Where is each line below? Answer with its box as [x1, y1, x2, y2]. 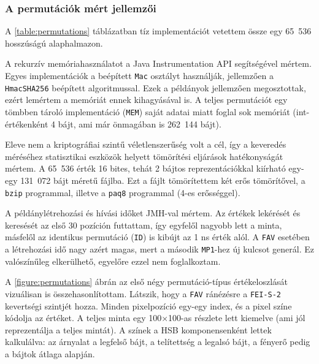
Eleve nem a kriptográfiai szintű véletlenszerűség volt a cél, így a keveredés [5, 138, 286, 151]
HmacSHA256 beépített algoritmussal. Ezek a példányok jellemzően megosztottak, [5, 81, 306, 94]
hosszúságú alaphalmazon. [5, 36, 103, 49]
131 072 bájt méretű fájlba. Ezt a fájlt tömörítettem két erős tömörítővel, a [20, 173, 306, 186]
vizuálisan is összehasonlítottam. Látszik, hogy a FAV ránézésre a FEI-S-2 [5, 287, 282, 300]
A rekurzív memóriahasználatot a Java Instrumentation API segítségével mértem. [5, 57, 312, 70]
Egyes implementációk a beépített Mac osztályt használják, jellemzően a [5, 69, 274, 82]
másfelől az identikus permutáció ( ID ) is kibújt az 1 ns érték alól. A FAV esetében [5, 230, 310, 243]
